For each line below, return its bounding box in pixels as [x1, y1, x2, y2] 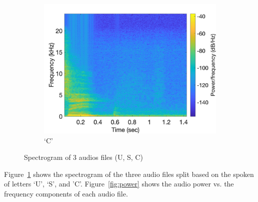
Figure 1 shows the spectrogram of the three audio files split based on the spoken [4, 168, 254, 179]
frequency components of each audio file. [4, 188, 128, 198]
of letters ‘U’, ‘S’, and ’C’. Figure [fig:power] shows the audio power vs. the [4, 178, 234, 189]
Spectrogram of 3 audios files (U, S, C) [24, 152, 143, 162]
